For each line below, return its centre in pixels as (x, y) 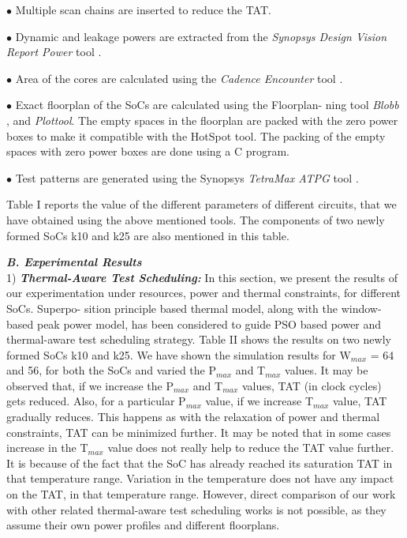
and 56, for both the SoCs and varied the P (111, 370)
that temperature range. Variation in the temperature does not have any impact (200, 478)
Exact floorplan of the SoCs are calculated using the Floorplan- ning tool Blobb (207, 105)
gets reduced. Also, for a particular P (96, 401)
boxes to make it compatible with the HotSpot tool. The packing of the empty (196, 135)
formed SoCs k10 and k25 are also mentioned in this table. (148, 235)
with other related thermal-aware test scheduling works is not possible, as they (196, 509)
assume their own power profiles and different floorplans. (143, 525)
